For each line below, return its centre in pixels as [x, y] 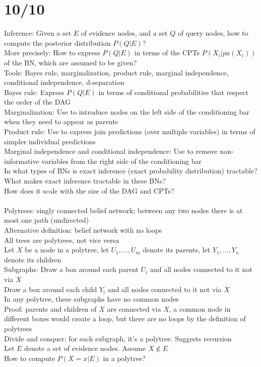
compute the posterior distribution [57, 42]
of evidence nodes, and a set [124, 33]
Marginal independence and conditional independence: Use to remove [111, 151]
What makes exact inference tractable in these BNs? [85, 181]
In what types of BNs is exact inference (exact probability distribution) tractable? [131, 171]
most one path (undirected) [47, 220]
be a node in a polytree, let [67, 250]
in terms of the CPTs [167, 53]
